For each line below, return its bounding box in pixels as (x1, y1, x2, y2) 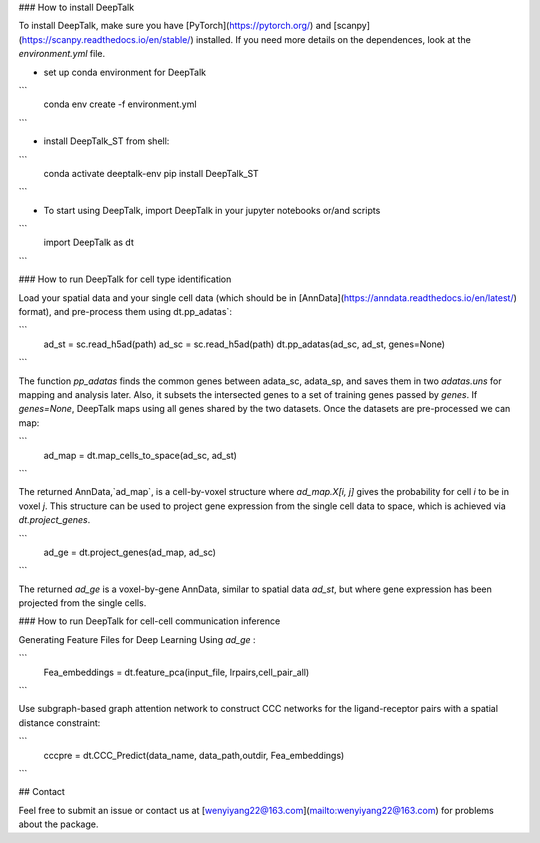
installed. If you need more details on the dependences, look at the (195, 33, 472, 45)
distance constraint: (18, 716, 101, 729)
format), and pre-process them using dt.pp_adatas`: (18, 306, 232, 318)
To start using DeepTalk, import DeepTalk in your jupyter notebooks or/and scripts (43, 204, 381, 216)
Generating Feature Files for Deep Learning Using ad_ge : (18, 633, 256, 645)
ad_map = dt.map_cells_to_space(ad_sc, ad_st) (43, 449, 237, 461)
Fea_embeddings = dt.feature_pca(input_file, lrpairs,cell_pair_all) (43, 666, 310, 678)
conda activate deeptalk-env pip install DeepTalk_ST (43, 167, 259, 179)
